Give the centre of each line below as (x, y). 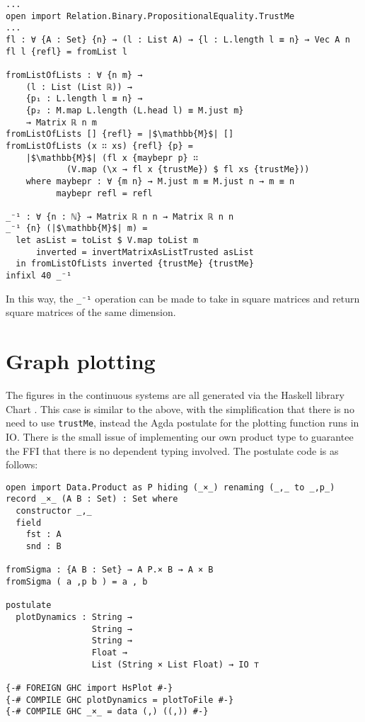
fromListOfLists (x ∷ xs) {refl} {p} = (99, 146)
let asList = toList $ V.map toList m (107, 241)
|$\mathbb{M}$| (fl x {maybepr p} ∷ (112, 158)
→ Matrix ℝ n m (61, 122)
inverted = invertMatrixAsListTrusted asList (145, 252)
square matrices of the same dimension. (91, 312)
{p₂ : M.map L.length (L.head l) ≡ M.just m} (135, 110)
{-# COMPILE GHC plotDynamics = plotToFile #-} (120, 700)
